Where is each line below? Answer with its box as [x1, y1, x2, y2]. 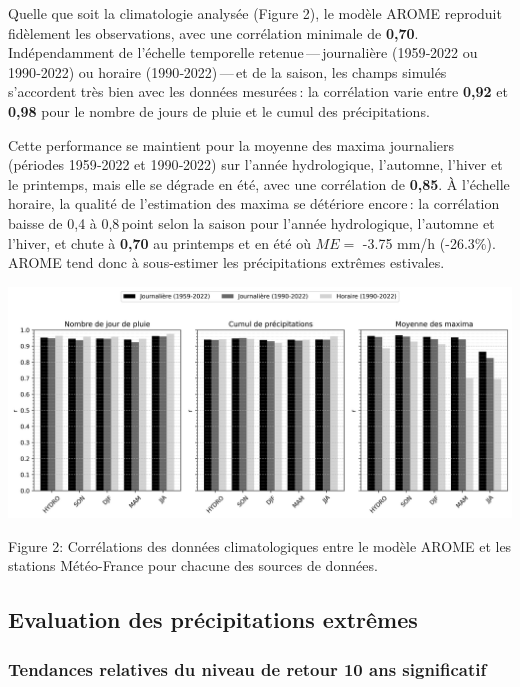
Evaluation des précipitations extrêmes [8, 604, 418, 635]
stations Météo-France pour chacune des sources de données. [8, 555, 378, 576]
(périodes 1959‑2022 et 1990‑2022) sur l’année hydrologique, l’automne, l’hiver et [8, 154, 503, 175]
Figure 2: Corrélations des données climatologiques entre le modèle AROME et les [8, 535, 512, 556]
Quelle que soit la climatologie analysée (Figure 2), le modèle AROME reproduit [8, 3, 502, 23]
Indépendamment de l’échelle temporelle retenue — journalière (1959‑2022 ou [8, 42, 478, 63]
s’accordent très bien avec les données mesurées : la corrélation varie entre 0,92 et [8, 81, 508, 102]
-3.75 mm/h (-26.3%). [362, 232, 496, 253]
